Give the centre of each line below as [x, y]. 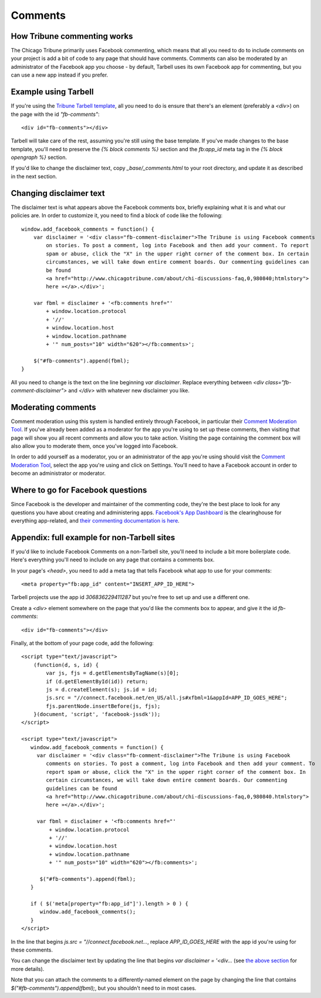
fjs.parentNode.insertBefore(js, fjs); [103, 706]
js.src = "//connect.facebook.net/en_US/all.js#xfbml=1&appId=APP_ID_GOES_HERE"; [167, 698]
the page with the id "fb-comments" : [55, 114]
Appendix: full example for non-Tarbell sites [93, 538]
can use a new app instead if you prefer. [60, 75]
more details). [28, 969]
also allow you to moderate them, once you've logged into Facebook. [94, 446]
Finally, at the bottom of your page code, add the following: [82, 643]
